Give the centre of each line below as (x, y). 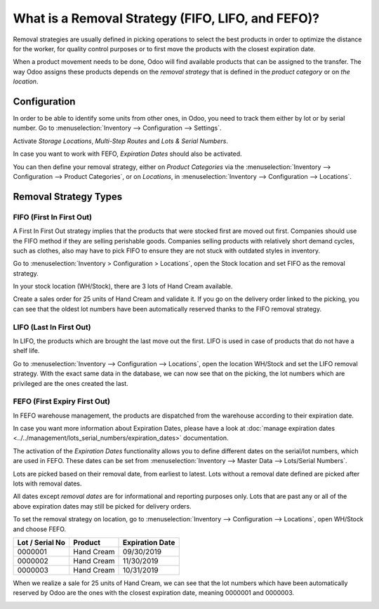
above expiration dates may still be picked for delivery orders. (102, 506)
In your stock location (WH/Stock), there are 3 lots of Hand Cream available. (123, 286)
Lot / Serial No (41, 542)
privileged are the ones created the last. (71, 383)
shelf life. (26, 351)
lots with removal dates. (47, 483)
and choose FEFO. (40, 529)
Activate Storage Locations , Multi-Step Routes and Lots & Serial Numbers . (120, 141)
